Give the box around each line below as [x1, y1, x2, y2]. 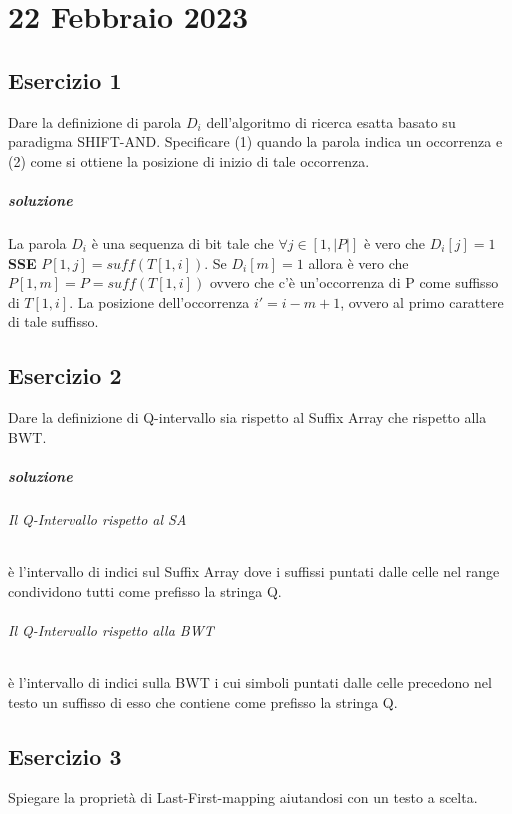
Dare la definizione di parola [8, 111, 182, 132]
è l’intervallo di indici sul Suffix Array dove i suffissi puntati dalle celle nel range [8, 561, 500, 582]
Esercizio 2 [8, 360, 122, 391]
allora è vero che [308, 252, 409, 273]
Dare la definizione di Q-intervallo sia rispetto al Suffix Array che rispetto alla [8, 407, 487, 428]
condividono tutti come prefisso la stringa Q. [8, 580, 282, 601]
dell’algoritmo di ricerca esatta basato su [206, 111, 456, 132]
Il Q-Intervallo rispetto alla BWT [8, 619, 214, 640]
